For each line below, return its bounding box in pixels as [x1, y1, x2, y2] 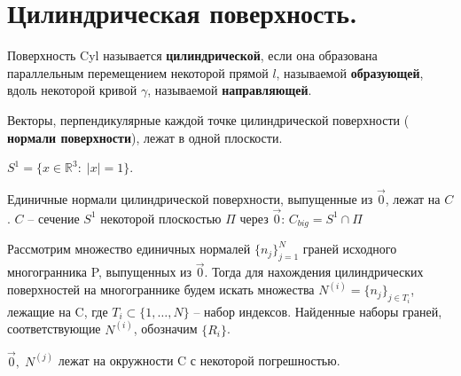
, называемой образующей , [276, 63, 424, 82]
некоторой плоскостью [100, 208, 222, 227]
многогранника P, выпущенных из [7, 262, 192, 281]
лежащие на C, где [7, 302, 108, 320]
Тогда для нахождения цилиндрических [212, 262, 424, 281]
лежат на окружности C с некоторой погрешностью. [58, 351, 340, 370]
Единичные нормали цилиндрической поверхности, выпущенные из [7, 189, 373, 208]
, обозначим [133, 319, 198, 338]
